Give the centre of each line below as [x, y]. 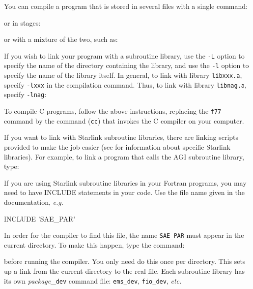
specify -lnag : [25, 94]
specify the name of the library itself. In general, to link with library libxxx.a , [123, 75]
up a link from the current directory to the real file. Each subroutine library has [124, 271]
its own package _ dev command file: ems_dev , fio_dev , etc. [93, 280]
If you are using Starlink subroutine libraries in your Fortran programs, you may [125, 182]
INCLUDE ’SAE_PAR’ [40, 218]
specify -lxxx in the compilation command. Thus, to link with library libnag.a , [125, 84]
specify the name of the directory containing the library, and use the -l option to [126, 65]
